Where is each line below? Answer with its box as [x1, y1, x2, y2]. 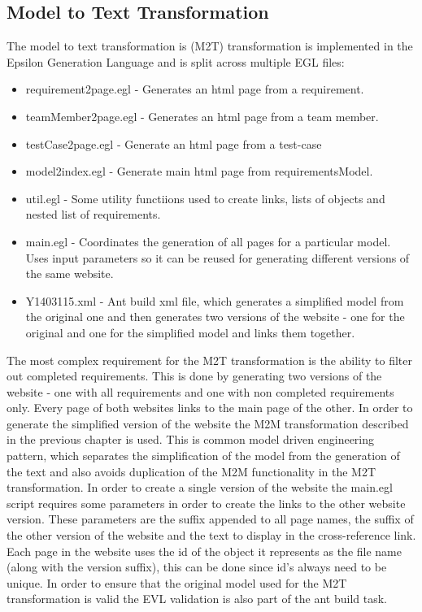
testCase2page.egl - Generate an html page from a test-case [25, 135, 322, 152]
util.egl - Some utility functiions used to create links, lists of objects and [25, 189, 385, 206]
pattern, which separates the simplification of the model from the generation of [7, 447, 400, 464]
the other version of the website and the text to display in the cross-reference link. [7, 527, 416, 544]
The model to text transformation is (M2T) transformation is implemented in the [7, 37, 413, 54]
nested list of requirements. [25, 206, 161, 223]
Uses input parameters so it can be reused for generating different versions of [25, 249, 410, 266]
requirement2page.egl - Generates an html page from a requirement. [25, 80, 364, 98]
